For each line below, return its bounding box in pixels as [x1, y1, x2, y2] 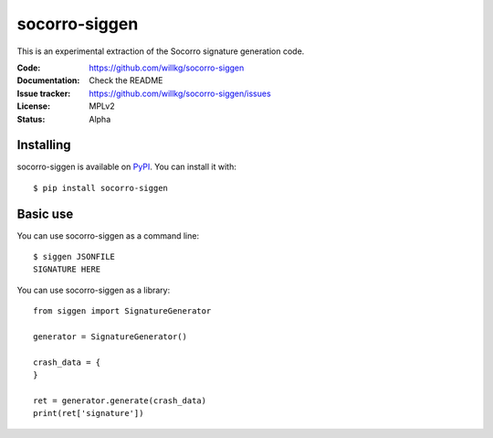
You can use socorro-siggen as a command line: [16, 230, 200, 241]
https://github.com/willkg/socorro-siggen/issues [89, 88, 271, 99]
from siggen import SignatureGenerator [33, 306, 212, 316]
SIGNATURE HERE [33, 264, 101, 274]
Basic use [16, 206, 74, 221]
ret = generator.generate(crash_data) [33, 396, 207, 406]
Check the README [89, 75, 163, 86]
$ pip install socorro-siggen [33, 183, 169, 193]
